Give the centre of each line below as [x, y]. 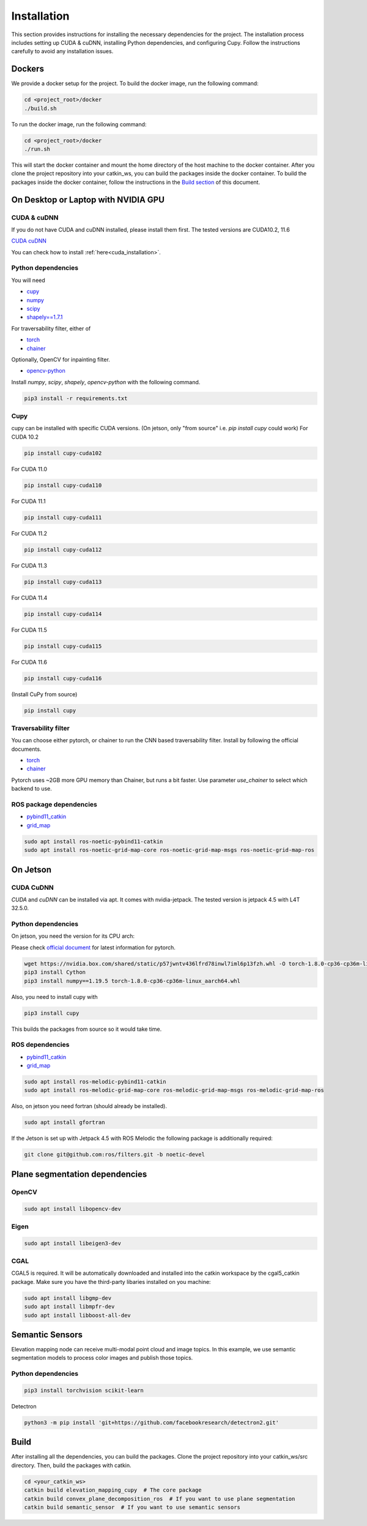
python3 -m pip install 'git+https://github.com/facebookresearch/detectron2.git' [152, 1422]
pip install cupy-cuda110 [63, 485]
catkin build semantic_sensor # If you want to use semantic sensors [132, 1507]
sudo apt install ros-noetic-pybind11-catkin [94, 841]
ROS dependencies [40, 1045]
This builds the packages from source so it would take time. [87, 1029]
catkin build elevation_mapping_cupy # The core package [113, 1490]
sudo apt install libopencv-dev [73, 1209]
